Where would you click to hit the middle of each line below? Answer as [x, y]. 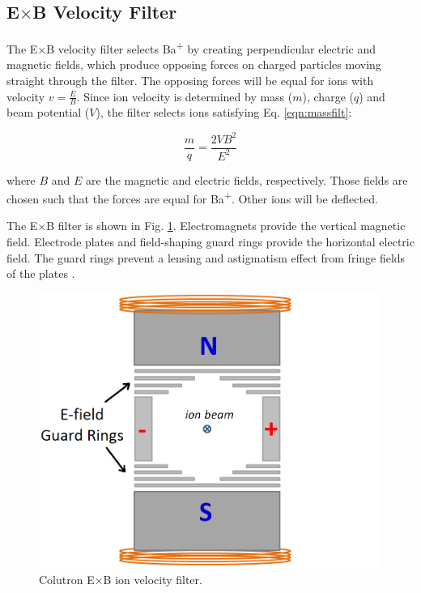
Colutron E [67, 580]
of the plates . [41, 273]
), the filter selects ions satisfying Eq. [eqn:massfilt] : [224, 112]
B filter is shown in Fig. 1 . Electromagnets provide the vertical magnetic [226, 226]
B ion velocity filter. [153, 580]
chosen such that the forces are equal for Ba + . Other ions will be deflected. [192, 197]
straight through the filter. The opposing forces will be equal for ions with [190, 81]
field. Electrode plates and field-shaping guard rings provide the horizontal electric [210, 242]
